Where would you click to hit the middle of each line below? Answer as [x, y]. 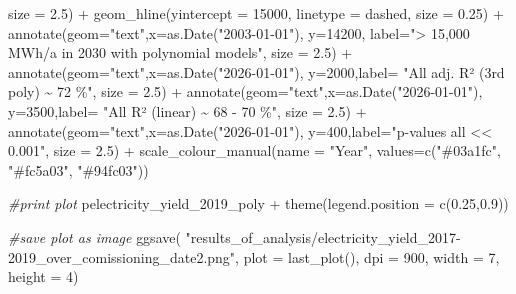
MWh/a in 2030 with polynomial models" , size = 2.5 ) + [180, 52]
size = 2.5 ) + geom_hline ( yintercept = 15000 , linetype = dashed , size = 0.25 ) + [256, 13]
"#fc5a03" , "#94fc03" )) [78, 169]
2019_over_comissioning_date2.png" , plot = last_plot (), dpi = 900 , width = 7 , [254, 256]
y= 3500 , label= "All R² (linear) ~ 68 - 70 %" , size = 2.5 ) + [187, 110]
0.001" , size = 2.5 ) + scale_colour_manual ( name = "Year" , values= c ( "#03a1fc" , [254, 150]
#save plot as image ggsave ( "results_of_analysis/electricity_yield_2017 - [234, 236]
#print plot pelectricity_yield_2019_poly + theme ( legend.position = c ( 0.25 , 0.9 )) [258, 203]
